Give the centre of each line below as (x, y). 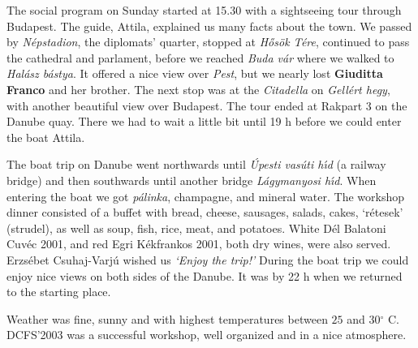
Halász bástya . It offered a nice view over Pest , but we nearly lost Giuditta (195, 73)
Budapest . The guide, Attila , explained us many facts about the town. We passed (209, 26)
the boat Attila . (46, 137)
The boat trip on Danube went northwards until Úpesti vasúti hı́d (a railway (196, 164)
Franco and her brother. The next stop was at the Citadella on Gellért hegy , (198, 89)
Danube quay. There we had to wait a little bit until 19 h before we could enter (204, 121)
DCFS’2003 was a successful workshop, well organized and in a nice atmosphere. (207, 335)
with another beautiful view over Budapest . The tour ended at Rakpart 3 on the (207, 105)
